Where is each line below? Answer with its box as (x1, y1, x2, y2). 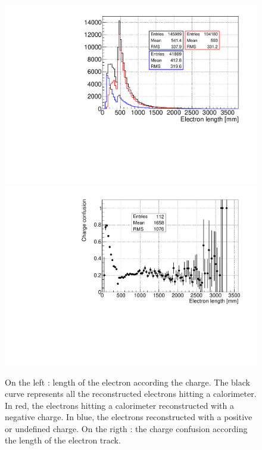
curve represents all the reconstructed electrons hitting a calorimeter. (5, 387, 257, 400)
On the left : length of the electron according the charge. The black (5, 375, 250, 388)
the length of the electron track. (5, 434, 121, 446)
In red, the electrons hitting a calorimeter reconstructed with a (5, 399, 234, 411)
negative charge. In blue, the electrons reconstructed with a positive (5, 411, 252, 423)
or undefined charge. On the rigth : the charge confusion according (5, 422, 248, 434)
